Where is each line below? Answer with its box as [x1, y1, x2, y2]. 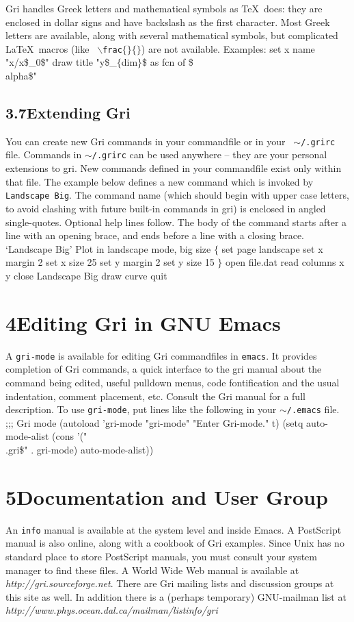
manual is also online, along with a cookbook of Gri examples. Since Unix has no [5, 536, 344, 550]
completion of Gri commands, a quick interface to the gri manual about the [5, 362, 322, 376]
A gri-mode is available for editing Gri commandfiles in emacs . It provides [5, 348, 317, 362]
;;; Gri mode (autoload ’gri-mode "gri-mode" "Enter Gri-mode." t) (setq [5, 415, 303, 430]
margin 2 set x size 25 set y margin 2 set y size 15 [5, 255, 215, 269]
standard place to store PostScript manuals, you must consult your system [5, 549, 317, 563]
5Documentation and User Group [5, 482, 328, 510]
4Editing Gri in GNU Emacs [5, 308, 281, 336]
